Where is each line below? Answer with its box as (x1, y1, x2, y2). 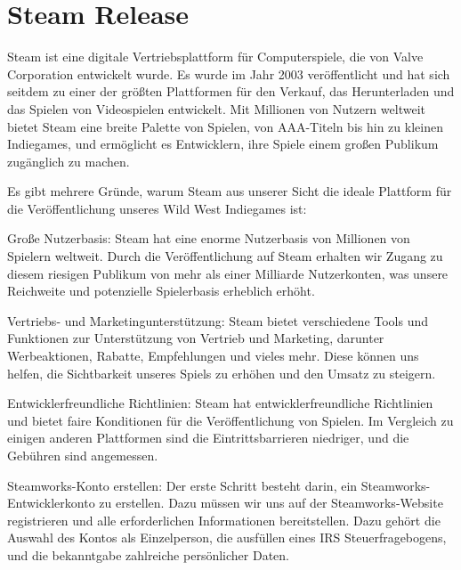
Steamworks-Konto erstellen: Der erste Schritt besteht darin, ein (7, 476, 358, 494)
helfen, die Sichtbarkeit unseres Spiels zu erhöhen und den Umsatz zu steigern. (7, 363, 436, 382)
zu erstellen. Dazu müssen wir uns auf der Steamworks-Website (99, 493, 443, 512)
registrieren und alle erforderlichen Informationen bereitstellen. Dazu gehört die (7, 510, 441, 529)
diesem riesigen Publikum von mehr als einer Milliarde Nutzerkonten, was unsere (7, 264, 449, 282)
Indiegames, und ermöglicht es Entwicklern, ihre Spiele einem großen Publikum (7, 134, 439, 153)
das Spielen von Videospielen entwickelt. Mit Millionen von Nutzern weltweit (7, 99, 425, 118)
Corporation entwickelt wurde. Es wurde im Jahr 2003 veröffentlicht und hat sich (7, 64, 450, 83)
